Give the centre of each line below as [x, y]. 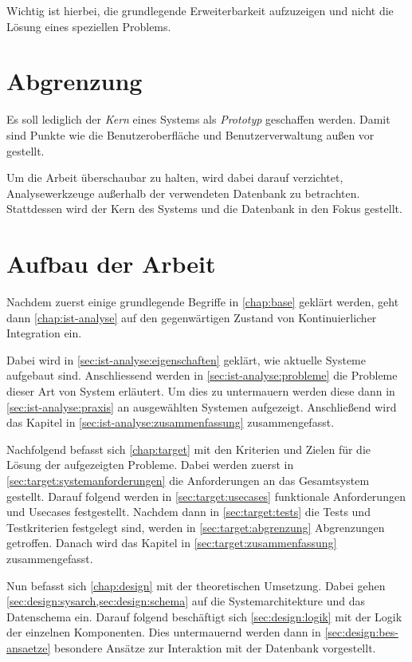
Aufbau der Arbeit [111, 264]
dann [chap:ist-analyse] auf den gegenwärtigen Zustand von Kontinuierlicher [192, 317]
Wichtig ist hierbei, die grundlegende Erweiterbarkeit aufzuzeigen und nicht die [200, 10]
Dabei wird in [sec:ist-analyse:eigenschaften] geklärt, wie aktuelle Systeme [186, 359]
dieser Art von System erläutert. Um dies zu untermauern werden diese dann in [201, 390]
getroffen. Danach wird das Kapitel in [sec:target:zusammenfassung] [172, 543]
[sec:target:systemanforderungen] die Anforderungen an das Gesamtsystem [188, 480]
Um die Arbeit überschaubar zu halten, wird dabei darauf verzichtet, [175, 177]
